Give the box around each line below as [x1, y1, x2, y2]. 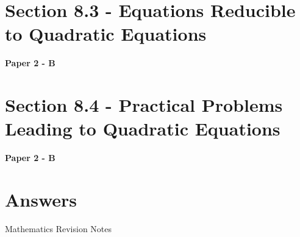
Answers [5, 187, 77, 211]
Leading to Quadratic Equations [5, 116, 280, 141]
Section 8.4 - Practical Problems [5, 92, 283, 117]
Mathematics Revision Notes [5, 222, 112, 235]
